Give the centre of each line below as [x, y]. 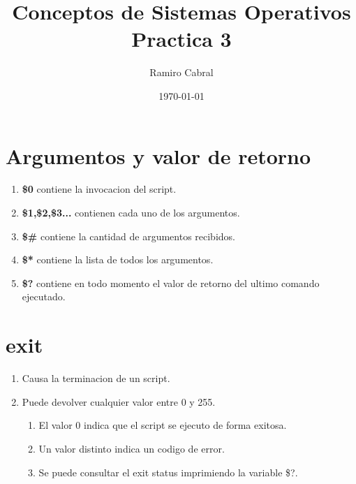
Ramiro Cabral [181, 72]
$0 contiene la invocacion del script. [99, 189]
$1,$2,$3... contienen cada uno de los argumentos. [131, 213]
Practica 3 [181, 39]
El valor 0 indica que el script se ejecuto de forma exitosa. [163, 425]
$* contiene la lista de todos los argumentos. [118, 259]
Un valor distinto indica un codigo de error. [132, 448]
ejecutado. [44, 296]
